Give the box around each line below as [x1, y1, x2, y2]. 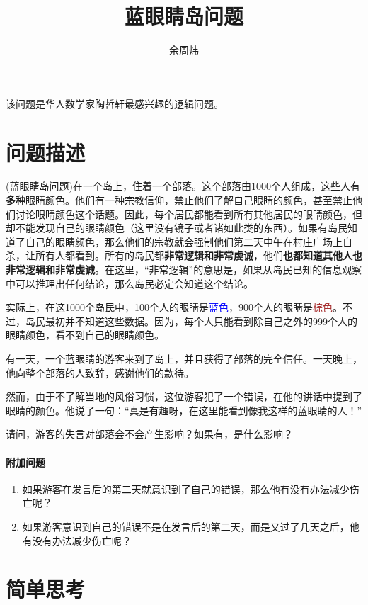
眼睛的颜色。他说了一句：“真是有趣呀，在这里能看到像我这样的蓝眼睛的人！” [6, 402, 362, 417]
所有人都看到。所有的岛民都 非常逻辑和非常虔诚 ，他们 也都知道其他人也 [35, 248, 362, 263]
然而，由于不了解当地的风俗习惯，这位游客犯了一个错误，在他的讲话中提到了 [6, 389, 362, 404]
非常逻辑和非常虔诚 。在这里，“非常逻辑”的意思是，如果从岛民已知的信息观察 [6, 262, 362, 276]
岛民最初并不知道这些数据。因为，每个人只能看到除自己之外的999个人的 [25, 313, 357, 328]
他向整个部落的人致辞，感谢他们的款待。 [6, 365, 194, 380]
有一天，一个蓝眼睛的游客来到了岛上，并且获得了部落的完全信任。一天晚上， [6, 351, 362, 366]
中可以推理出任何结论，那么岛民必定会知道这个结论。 [6, 276, 253, 290]
